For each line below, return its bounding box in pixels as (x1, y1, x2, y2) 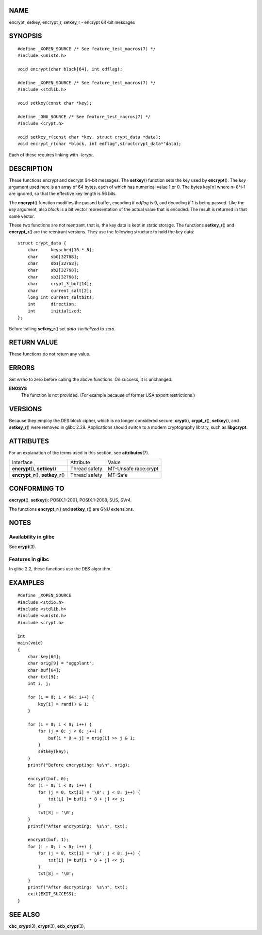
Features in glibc (9, 556, 49, 563)
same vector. (9, 213, 35, 219)
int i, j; (27, 681, 51, 686)
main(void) (17, 640, 44, 646)
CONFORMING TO (9, 484, 65, 493)
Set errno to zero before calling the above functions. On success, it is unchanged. (9, 376, 173, 383)
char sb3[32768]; (27, 274, 80, 280)
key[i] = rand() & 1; (38, 701, 90, 707)
